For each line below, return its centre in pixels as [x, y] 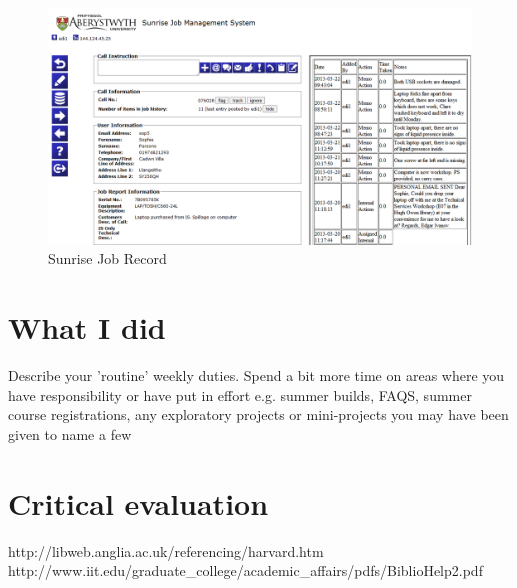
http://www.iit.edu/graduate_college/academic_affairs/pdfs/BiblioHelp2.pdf [245, 570]
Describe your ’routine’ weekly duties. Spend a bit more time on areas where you [256, 375]
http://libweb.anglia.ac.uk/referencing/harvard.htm [166, 550]
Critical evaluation [138, 502]
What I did [87, 327]
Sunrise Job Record [107, 258]
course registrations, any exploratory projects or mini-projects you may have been [258, 414]
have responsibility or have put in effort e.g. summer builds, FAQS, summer [240, 394]
